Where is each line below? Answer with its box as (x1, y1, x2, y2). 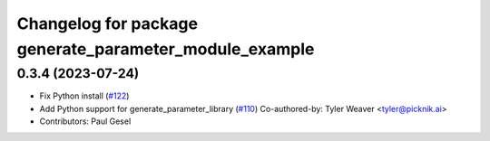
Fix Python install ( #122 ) (39, 90, 130, 101)
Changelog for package (16, 14, 199, 33)
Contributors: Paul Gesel (39, 116, 132, 127)
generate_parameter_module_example (16, 39, 315, 59)
